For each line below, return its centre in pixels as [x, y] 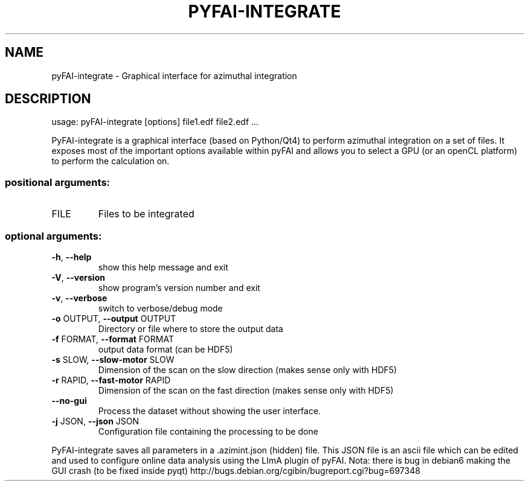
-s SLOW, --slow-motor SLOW [113, 359]
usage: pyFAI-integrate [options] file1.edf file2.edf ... [155, 122]
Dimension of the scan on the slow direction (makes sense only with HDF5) [248, 369]
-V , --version [78, 277]
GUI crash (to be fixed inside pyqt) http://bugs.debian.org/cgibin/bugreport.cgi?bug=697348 [236, 470]
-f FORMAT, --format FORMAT [113, 339]
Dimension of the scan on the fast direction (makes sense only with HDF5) [246, 390]
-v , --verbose [79, 298]
